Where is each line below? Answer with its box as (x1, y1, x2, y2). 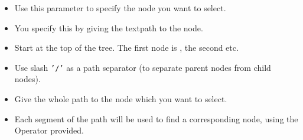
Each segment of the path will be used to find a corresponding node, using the (14, 112, 298, 125)
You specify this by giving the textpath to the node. (14, 21, 203, 34)
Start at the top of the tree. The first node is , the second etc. (14, 41, 239, 54)
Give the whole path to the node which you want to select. (14, 93, 227, 105)
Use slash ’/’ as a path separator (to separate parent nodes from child (14, 61, 271, 73)
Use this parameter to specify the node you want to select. (14, 2, 226, 14)
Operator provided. (14, 124, 84, 136)
